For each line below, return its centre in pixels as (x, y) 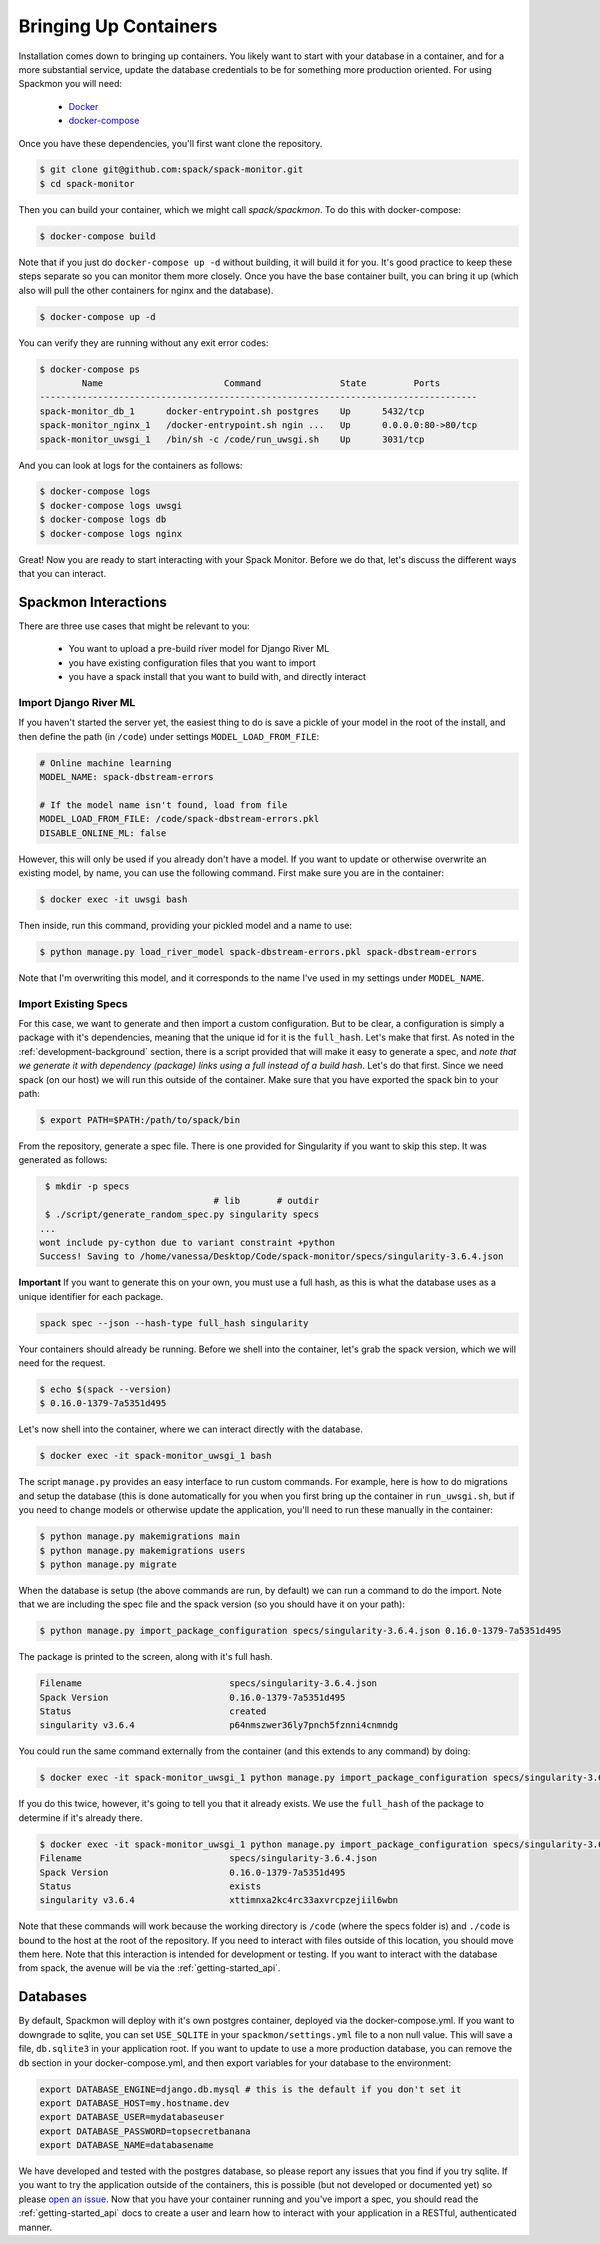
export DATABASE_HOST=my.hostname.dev (134, 2103)
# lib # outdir (266, 1200)
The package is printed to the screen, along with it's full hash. (146, 1657)
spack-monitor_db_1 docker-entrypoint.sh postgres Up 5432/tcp (232, 411)
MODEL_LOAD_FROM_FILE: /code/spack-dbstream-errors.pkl (179, 819)
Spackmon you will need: (70, 84)
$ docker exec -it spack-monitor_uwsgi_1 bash (155, 1456)
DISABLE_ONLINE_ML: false (103, 833)
